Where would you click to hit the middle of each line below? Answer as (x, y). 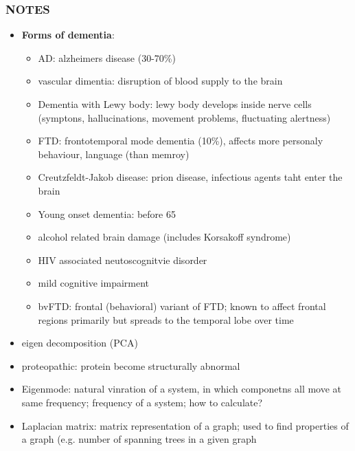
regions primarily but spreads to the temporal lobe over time (166, 319)
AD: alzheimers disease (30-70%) (107, 57)
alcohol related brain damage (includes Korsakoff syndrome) (164, 237)
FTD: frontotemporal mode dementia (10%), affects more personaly (181, 141)
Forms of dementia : (68, 35)
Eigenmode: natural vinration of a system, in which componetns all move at (182, 389)
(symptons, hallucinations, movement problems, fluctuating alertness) (184, 117)
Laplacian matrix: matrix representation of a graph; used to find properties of (185, 425)
